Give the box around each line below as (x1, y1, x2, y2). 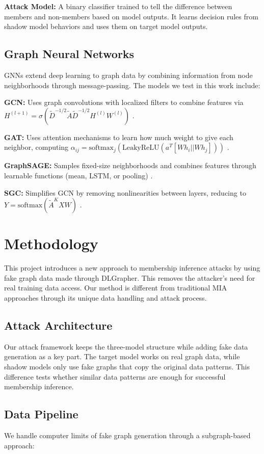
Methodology (4, 233, 98, 254)
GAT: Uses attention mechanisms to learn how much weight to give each (4, 131, 233, 142)
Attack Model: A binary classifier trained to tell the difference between (4, 1, 232, 11)
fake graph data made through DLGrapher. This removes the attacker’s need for (4, 272, 255, 283)
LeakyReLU (122, 144, 160, 152)
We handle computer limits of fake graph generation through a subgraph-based (4, 430, 251, 441)
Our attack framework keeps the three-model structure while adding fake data (4, 341, 248, 352)
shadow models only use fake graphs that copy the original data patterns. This (4, 361, 250, 372)
